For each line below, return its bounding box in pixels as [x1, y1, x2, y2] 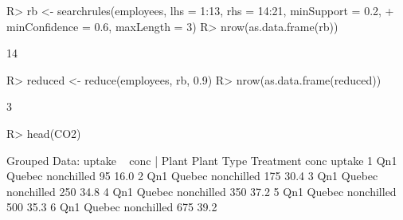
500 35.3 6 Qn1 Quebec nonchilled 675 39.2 [6, 198, 217, 215]
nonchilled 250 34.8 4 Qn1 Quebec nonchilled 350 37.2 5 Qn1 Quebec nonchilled [6, 183, 397, 199]
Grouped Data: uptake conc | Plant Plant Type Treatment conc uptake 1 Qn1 [6, 151, 397, 168]
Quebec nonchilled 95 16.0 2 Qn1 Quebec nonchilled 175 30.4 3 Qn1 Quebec [6, 167, 378, 184]
